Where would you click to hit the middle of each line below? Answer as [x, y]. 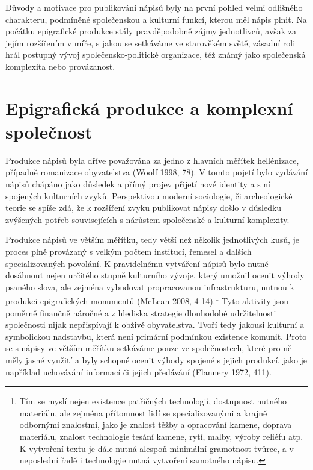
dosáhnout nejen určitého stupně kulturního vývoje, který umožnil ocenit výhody [155, 275]
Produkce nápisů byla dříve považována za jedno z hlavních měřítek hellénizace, [152, 160]
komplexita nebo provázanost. [60, 66]
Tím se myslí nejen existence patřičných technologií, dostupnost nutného [153, 401]
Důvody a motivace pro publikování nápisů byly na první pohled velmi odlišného [154, 7]
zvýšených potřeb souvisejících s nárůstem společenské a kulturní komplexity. [147, 219]
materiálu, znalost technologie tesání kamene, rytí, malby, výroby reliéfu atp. [161, 436]
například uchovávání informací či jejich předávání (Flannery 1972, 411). [138, 371]
